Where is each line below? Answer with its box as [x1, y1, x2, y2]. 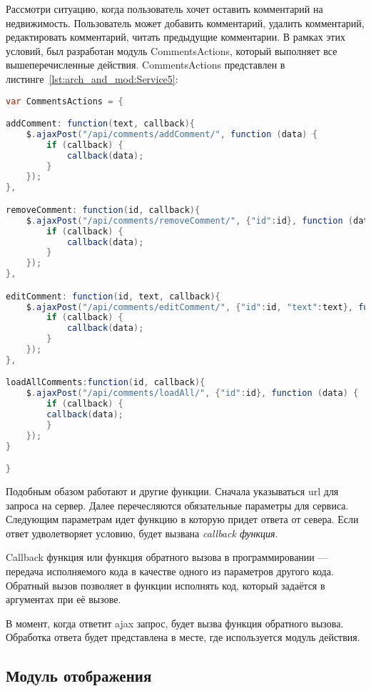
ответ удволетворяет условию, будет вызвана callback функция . [6, 525, 278, 540]
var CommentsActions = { [6, 96, 123, 106]
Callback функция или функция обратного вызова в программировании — [6, 550, 328, 565]
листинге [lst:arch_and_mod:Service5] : [6, 71, 178, 86]
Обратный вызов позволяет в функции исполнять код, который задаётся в [6, 577, 325, 592]
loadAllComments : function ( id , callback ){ [6, 377, 205, 388]
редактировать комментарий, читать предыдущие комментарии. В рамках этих [6, 29, 345, 44]
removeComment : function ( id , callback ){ [6, 204, 200, 215]
